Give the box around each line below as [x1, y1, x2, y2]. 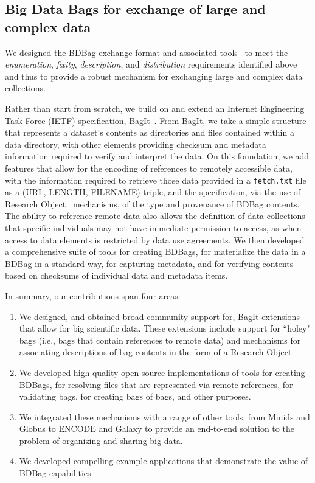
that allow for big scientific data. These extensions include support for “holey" [19, 322, 310, 335]
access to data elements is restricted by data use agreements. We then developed [5, 233, 305, 246]
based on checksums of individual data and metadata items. [5, 269, 228, 282]
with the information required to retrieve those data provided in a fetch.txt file [5, 173, 306, 186]
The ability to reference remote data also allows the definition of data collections [5, 209, 305, 222]
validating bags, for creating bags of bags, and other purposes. [19, 390, 251, 403]
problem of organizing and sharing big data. [19, 434, 183, 447]
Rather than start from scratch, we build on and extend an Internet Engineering [5, 102, 305, 114]
